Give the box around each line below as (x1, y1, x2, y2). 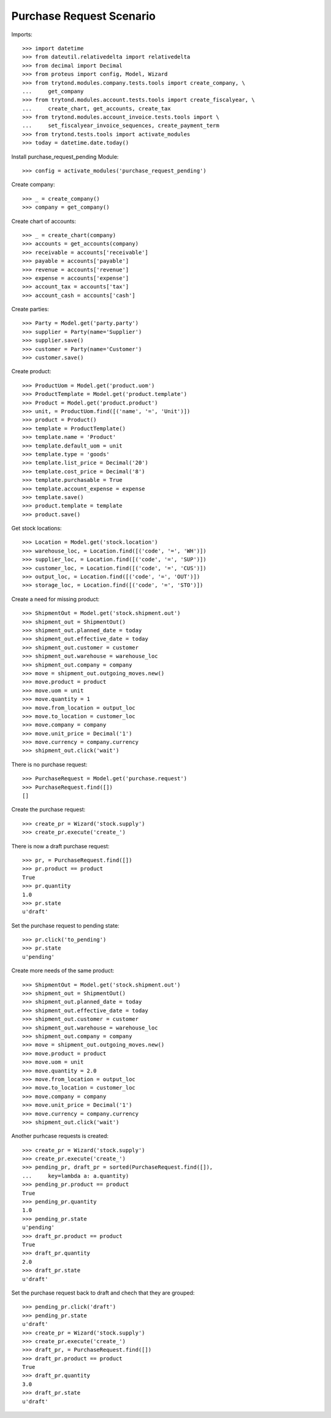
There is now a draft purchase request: (11, 842, 110, 850)
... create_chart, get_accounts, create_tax (22, 105, 171, 112)
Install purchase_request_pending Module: (11, 153, 119, 160)
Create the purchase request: (11, 806, 86, 813)
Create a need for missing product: (11, 595, 100, 603)
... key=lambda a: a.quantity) (22, 1172, 129, 1179)
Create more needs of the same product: (11, 967, 115, 974)
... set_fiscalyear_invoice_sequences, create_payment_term (22, 122, 220, 129)
